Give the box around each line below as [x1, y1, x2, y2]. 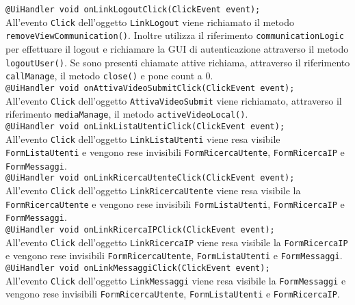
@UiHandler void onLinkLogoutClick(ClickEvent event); [5, 5, 261, 14]
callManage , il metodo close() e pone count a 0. [5, 68, 213, 83]
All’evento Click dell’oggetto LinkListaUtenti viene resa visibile [5, 131, 280, 146]
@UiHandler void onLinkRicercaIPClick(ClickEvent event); [5, 225, 275, 235]
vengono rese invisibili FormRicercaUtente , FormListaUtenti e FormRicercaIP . [5, 287, 340, 301]
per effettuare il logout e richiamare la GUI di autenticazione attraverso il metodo [5, 41, 349, 55]
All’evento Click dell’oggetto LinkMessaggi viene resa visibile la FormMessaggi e [5, 273, 346, 287]
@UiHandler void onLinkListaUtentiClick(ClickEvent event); [5, 121, 285, 131]
